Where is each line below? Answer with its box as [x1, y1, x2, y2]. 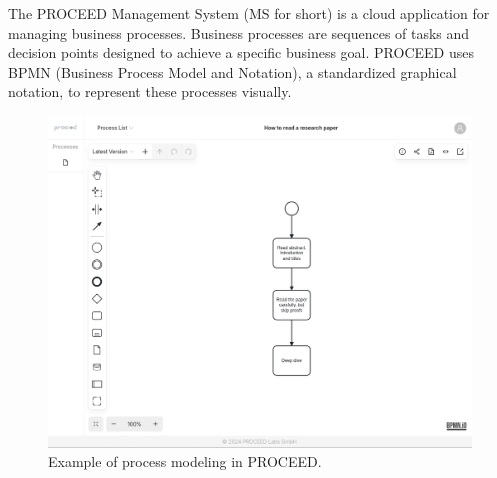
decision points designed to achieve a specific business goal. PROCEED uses [8, 42, 474, 63]
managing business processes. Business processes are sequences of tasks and [8, 22, 470, 43]
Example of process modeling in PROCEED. [48, 451, 322, 472]
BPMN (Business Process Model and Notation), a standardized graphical [8, 61, 457, 82]
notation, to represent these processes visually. [8, 81, 292, 102]
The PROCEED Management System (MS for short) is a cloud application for [8, 3, 490, 23]
